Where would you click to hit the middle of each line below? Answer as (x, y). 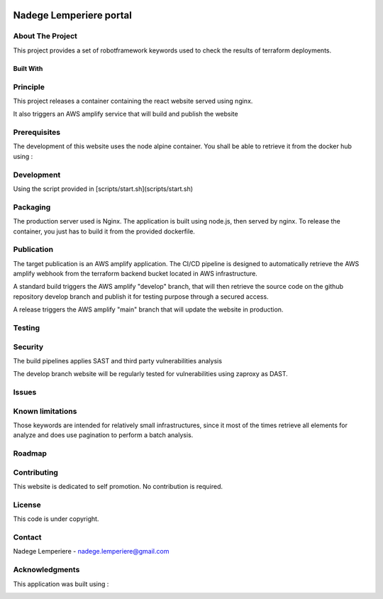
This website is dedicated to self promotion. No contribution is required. (118, 487)
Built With (28, 68)
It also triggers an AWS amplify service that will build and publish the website (126, 114)
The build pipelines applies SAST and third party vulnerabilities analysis (118, 361)
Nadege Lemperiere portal (73, 15)
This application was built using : (61, 584)
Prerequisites (37, 133)
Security (28, 346)
